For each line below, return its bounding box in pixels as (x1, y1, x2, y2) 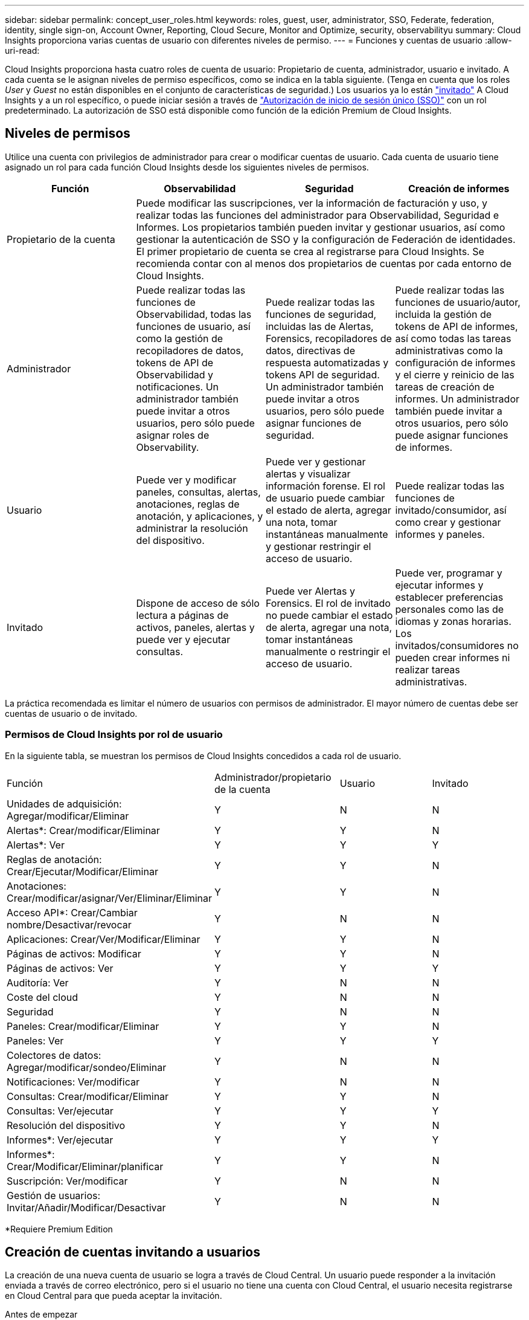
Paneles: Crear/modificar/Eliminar (7, 1020, 159, 1032)
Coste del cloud (7, 991, 78, 1003)
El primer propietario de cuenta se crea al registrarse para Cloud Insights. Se (136, 245, 484, 257)
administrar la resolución (136, 522, 248, 534)
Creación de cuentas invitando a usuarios (5, 1244, 260, 1260)
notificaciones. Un (136, 380, 219, 393)
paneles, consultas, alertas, (136, 485, 261, 498)
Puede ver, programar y (395, 566, 502, 579)
